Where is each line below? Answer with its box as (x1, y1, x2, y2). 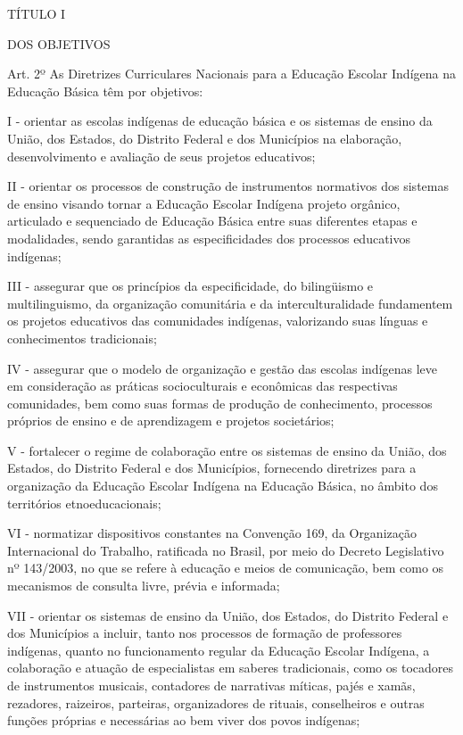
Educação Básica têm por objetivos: (7, 81, 203, 100)
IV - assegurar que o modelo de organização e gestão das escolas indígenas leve (7, 359, 438, 377)
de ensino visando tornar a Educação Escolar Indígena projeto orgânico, (7, 194, 401, 212)
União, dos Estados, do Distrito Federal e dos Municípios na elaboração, (7, 128, 402, 147)
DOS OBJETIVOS (7, 34, 111, 53)
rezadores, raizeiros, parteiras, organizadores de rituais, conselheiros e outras (7, 693, 425, 712)
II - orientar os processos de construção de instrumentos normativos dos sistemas (7, 177, 449, 195)
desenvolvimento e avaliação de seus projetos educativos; (7, 146, 316, 165)
